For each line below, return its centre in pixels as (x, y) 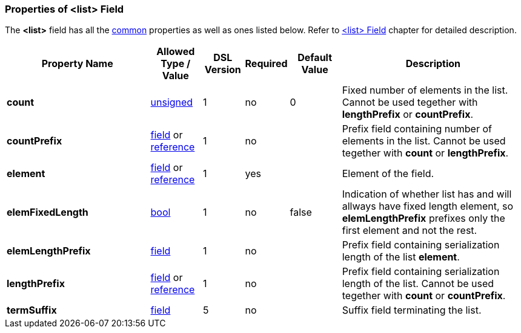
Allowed (176, 52)
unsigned (172, 102)
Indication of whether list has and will (427, 194)
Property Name (77, 64)
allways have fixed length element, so (428, 206)
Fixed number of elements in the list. (425, 90)
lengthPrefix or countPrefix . (408, 115)
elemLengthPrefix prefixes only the (423, 218)
